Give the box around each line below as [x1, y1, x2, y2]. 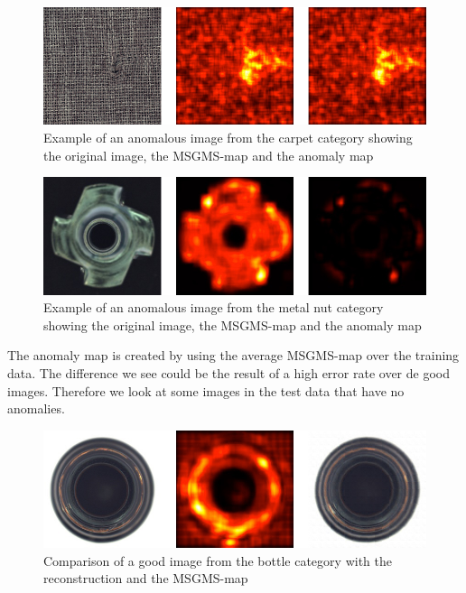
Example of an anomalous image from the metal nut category [43, 298, 384, 317]
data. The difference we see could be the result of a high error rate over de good [7, 364, 450, 383]
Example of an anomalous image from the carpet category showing [43, 128, 413, 147]
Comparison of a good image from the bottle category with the [43, 551, 392, 570]
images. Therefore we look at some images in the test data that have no [7, 381, 405, 400]
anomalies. [7, 399, 65, 418]
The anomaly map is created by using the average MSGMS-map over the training [7, 346, 460, 365]
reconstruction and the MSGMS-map [43, 569, 248, 588]
